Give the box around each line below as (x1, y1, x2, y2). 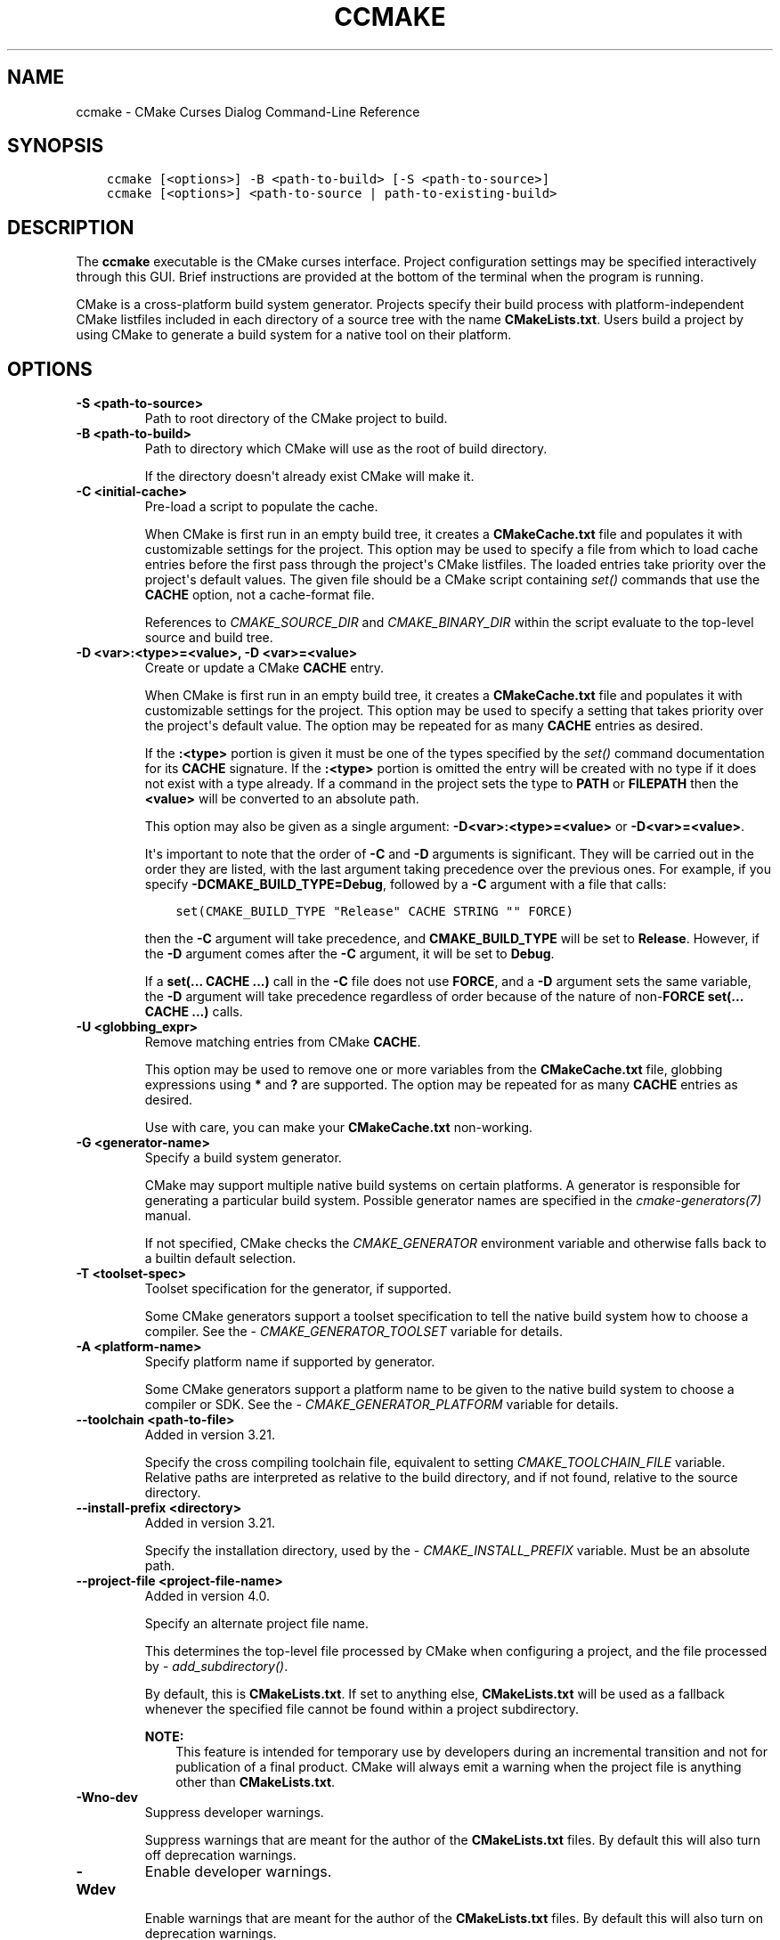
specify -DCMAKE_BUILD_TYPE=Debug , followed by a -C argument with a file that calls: (144, 876, 667, 893)
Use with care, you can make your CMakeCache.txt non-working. (144, 1120, 533, 1136)
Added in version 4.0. (144, 1588, 271, 1604)
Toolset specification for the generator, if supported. (144, 1281, 451, 1297)
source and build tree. (144, 630, 273, 646)
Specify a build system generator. (144, 1150, 342, 1166)
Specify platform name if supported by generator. (144, 1354, 435, 1370)
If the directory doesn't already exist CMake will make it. (144, 469, 475, 485)
